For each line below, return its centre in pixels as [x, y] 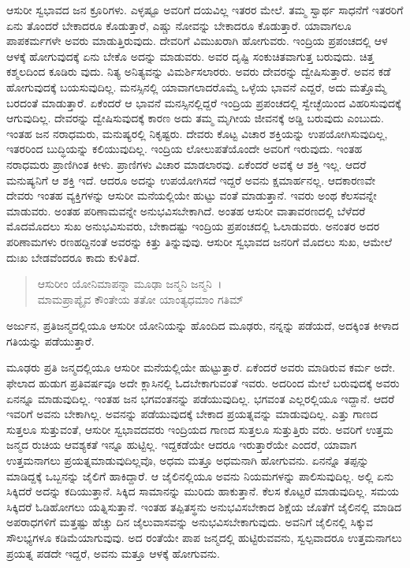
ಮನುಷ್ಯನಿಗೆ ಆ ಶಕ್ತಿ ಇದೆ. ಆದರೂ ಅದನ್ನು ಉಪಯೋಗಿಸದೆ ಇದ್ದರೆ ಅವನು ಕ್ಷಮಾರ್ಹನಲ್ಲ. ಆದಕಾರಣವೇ [191, 179]
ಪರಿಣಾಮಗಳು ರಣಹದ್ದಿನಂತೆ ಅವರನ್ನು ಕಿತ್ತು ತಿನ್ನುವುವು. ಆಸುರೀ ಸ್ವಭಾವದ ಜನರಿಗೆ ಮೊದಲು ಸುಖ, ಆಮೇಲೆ [199, 241]
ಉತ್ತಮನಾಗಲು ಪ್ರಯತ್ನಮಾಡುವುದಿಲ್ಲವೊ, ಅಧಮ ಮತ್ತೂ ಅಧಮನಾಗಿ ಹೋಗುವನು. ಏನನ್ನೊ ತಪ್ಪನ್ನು [188, 460]
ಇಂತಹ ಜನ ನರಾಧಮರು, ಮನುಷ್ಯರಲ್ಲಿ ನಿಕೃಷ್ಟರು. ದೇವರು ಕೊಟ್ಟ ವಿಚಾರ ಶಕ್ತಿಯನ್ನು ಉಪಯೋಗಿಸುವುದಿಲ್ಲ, [197, 133]
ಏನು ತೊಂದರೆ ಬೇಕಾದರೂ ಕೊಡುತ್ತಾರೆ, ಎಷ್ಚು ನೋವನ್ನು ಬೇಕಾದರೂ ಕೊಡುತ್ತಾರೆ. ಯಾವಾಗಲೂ [179, 25]
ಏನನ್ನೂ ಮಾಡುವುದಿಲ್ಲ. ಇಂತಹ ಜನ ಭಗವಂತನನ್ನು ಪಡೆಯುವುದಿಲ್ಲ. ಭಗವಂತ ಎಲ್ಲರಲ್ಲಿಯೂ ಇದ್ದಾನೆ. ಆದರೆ [201, 398]
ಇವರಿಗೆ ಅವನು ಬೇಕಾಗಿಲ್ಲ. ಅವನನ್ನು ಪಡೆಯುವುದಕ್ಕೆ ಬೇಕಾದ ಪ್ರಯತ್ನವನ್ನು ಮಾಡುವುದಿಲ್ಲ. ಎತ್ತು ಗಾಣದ [192, 414]
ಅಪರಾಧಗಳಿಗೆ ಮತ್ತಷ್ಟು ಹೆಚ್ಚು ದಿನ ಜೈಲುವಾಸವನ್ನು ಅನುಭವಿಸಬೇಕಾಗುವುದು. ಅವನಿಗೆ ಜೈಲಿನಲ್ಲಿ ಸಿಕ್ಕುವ [190, 522]
